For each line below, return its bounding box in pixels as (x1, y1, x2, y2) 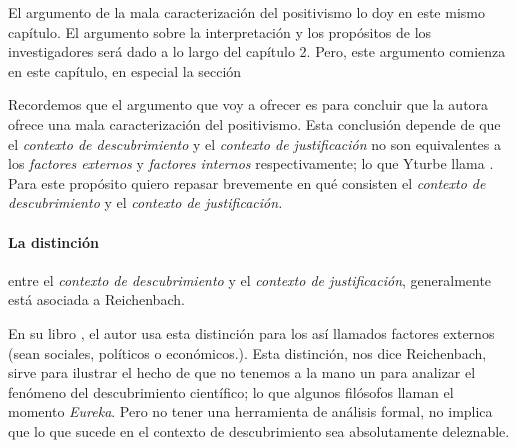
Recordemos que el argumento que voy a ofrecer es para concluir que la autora (8, 94, 489, 115)
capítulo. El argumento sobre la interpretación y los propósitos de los (8, 21, 432, 42)
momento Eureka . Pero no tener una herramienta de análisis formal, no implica (8, 401, 493, 422)
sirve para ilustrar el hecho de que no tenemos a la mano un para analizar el (8, 362, 476, 383)
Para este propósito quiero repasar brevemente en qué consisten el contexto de (8, 172, 486, 193)
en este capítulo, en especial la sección (8, 60, 242, 81)
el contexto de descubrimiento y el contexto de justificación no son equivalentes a (8, 133, 501, 154)
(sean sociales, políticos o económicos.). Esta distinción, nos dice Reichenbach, (8, 342, 487, 363)
